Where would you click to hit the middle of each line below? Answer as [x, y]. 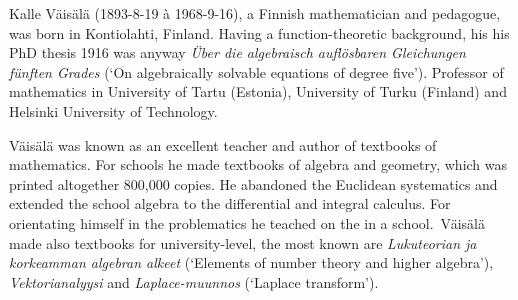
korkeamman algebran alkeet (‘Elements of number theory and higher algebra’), [251, 262]
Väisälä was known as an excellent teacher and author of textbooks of [223, 144]
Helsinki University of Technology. [113, 110]
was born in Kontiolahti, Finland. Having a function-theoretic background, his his [259, 32]
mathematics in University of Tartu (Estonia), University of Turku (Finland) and [258, 91]
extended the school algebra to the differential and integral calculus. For [230, 203]
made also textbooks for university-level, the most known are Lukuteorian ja [243, 242]
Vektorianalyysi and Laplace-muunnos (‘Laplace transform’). [194, 281]
